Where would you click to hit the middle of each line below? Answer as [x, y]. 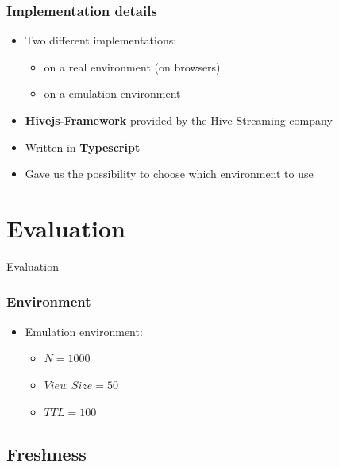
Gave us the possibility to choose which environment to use [169, 174]
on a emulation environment [112, 93]
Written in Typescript [83, 147]
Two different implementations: [101, 40]
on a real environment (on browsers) [132, 66]
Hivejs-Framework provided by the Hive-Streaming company [179, 120]
